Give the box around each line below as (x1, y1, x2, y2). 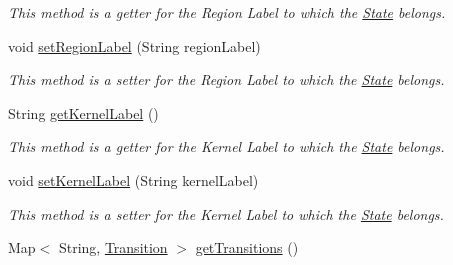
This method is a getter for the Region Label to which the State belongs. (8, 2, 446, 22)
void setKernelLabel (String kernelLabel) (8, 169, 259, 190)
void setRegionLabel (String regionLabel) (8, 35, 261, 56)
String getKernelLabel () (8, 102, 159, 123)
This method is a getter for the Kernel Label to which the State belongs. (8, 136, 445, 157)
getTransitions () (195, 237, 299, 258)
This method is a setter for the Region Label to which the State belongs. (8, 69, 445, 90)
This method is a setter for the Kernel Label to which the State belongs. (8, 203, 444, 224)
